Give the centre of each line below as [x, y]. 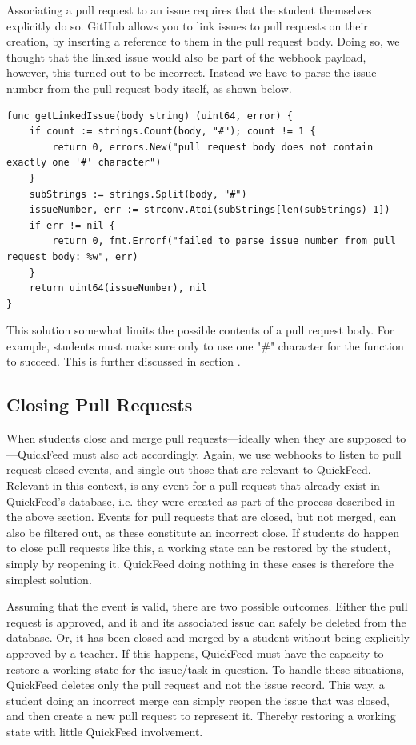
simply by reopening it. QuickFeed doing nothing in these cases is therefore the [200, 564]
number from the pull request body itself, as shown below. [149, 88]
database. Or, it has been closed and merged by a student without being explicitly [208, 637]
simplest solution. [49, 579]
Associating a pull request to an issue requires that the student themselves [189, 10]
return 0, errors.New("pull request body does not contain [213, 147]
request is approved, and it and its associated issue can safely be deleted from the [206, 621]
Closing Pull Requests [100, 405]
